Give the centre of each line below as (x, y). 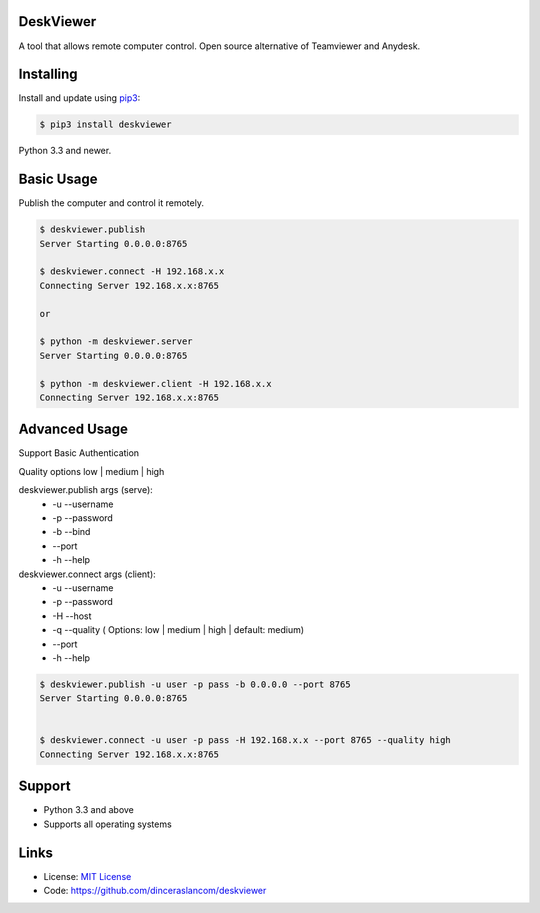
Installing (48, 74)
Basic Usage (58, 179)
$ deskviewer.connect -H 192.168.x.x (132, 271)
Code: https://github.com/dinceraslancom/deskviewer (155, 891)
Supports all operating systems (107, 824)
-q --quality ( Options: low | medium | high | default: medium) (178, 630)
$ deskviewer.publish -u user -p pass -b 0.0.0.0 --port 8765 (195, 684)
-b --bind (71, 532)
